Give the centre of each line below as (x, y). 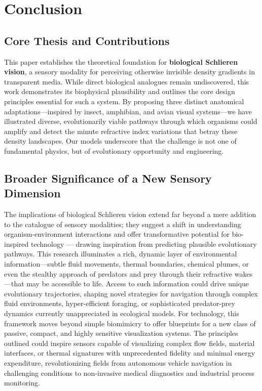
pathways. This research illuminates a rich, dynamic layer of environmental (121, 254)
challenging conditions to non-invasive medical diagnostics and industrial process (129, 373)
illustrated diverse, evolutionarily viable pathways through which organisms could (131, 121)
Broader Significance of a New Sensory (108, 178)
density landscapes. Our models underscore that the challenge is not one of (120, 141)
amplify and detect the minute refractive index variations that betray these (121, 131)
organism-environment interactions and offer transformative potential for (117, 234)
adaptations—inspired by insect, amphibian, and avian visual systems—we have (128, 111)
